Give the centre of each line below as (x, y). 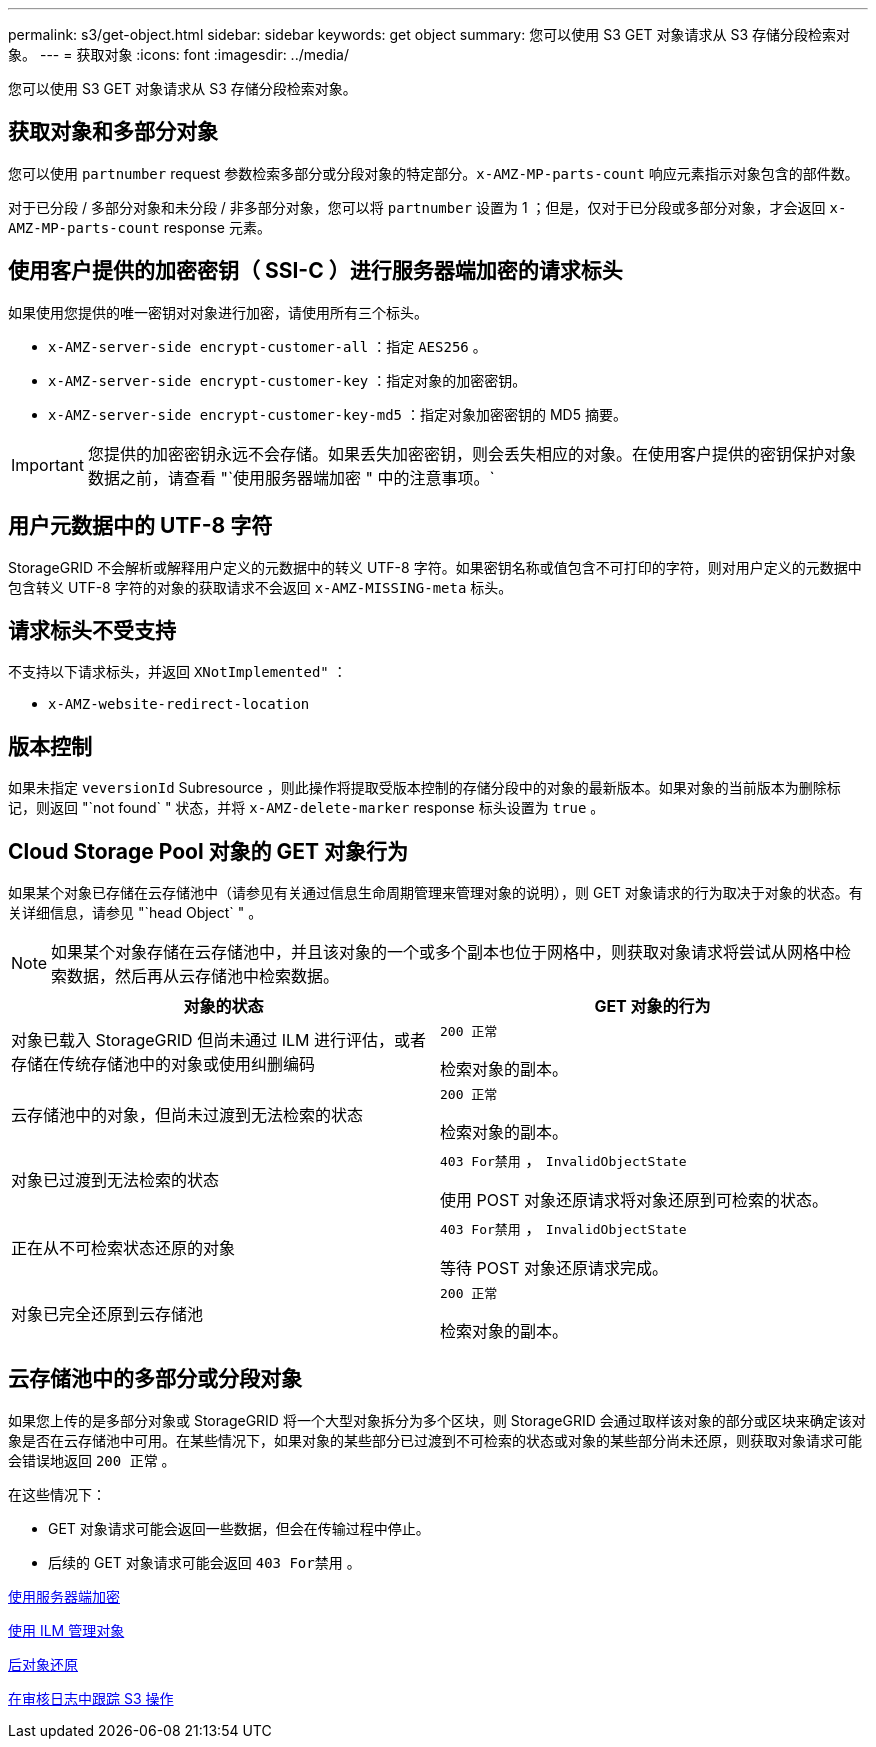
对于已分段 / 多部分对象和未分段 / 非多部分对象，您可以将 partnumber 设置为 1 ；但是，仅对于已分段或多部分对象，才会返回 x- (427, 207)
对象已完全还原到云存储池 (107, 1313)
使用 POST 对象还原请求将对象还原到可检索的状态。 (634, 1200)
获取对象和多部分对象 (113, 132)
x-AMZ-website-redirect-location (179, 704)
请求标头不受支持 (92, 630)
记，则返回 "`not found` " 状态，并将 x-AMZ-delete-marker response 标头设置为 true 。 (306, 808)
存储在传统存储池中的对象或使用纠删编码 (163, 1063)
